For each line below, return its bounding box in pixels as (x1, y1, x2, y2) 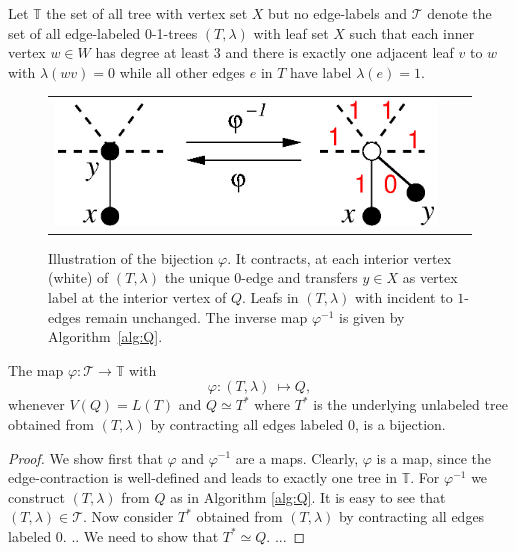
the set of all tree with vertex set (46, 3, 248, 23)
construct (8, 486, 65, 507)
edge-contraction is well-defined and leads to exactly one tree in (8, 467, 398, 488)
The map (8, 359, 64, 380)
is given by (339, 306, 405, 327)
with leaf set (253, 22, 329, 43)
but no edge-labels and (268, 3, 408, 23)
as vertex (402, 267, 458, 288)
